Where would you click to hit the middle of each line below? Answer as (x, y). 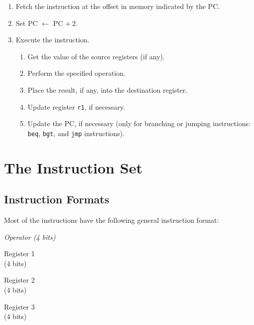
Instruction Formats (57, 199)
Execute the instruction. (53, 40)
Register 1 (19, 253)
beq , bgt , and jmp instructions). (76, 133)
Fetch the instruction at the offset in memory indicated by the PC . (118, 6)
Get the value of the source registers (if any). (96, 56)
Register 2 (19, 280)
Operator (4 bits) (30, 237)
